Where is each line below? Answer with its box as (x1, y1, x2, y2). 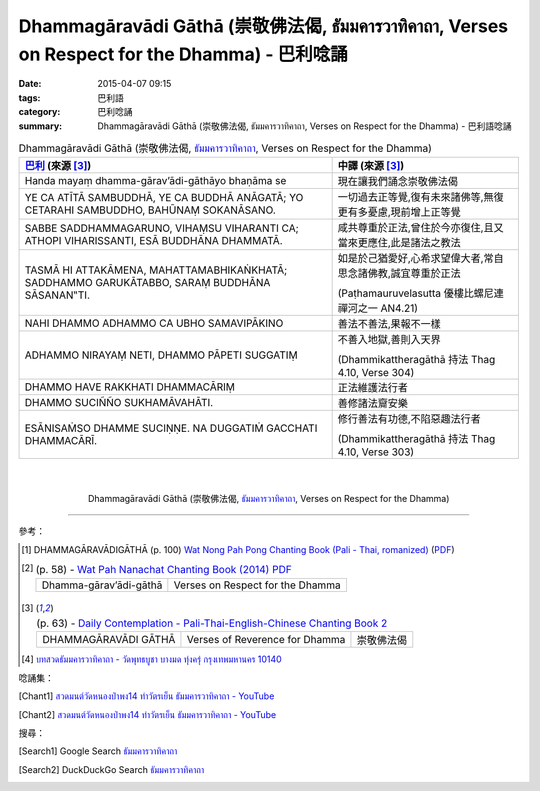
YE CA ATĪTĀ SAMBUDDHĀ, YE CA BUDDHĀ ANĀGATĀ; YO (24, 191, 304, 205)
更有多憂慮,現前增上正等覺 (337, 205, 462, 219)
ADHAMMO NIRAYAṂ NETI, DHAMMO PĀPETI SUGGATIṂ (24, 348, 299, 362)
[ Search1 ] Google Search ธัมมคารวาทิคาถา (18, 745, 178, 757)
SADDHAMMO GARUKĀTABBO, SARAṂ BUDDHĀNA (24, 276, 271, 290)
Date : (18, 78, 42, 90)
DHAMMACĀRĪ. (24, 434, 98, 448)
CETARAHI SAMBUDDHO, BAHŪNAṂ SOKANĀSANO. (24, 203, 277, 217)
